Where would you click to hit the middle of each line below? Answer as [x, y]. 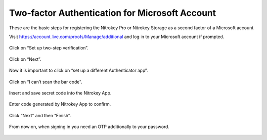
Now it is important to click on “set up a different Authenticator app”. [79, 70]
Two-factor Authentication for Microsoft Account [112, 13]
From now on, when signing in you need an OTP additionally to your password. [89, 127]
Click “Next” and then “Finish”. [40, 115]
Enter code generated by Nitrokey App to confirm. [60, 104]
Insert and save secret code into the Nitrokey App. [60, 93]
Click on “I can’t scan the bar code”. [46, 82]
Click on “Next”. [25, 59]
